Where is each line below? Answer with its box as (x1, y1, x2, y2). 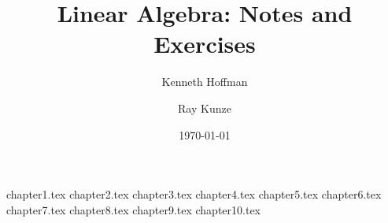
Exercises (153, 28, 256, 60)
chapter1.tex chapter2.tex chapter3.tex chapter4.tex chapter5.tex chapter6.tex (6, 186, 382, 203)
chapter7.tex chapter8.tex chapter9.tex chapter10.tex (6, 201, 261, 217)
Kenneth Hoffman (161, 73, 248, 90)
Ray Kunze (178, 99, 231, 116)
